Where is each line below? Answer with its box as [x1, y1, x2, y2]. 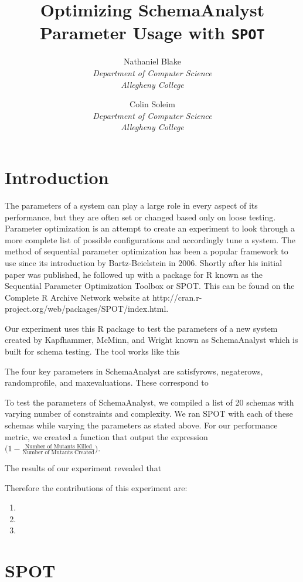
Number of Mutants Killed [25, 443, 92, 450]
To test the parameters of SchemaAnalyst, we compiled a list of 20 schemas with [5, 396, 294, 408]
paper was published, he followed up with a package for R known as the [5, 268, 263, 280]
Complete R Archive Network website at [5, 291, 150, 303]
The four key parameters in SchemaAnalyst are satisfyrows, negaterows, [5, 365, 263, 377]
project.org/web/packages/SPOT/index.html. [5, 302, 169, 315]
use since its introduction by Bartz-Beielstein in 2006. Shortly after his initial [5, 256, 282, 268]
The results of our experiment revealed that [5, 462, 162, 474]
